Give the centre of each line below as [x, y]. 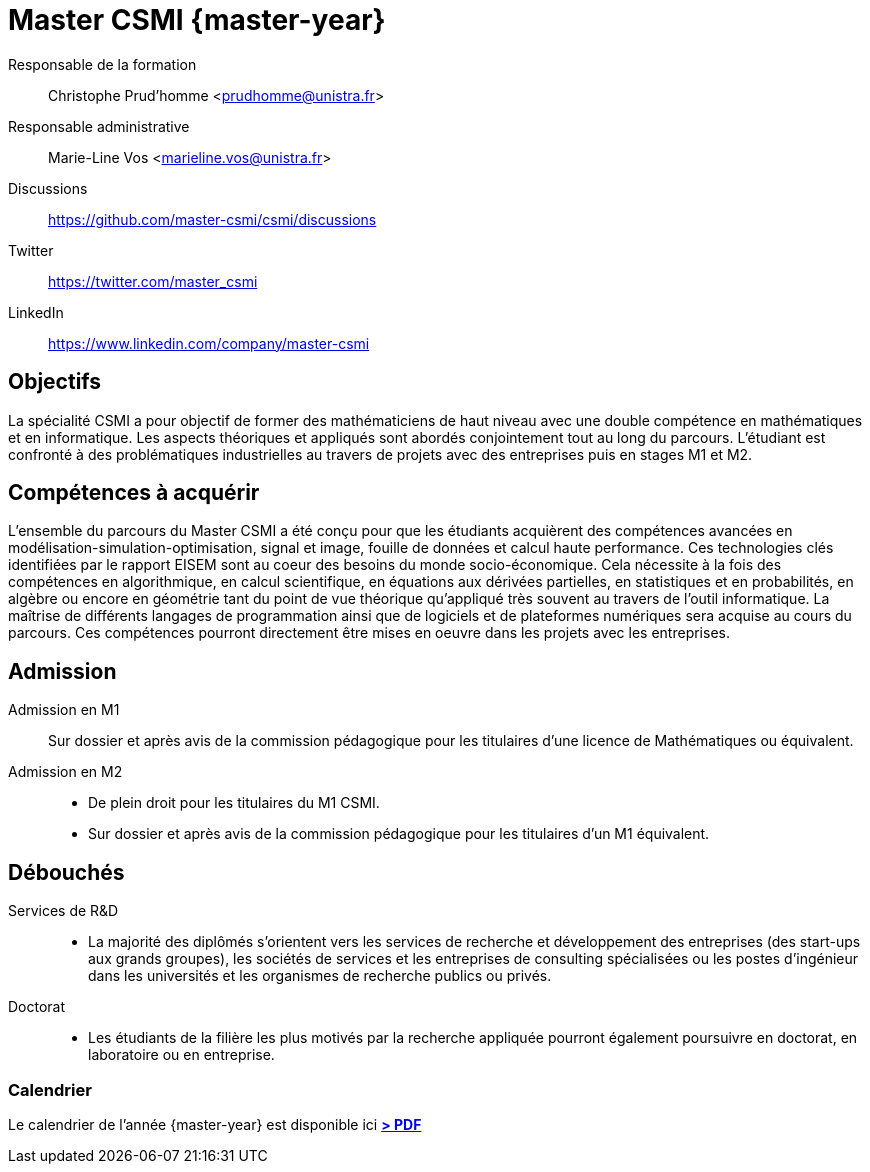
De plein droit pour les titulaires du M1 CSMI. [234, 803]
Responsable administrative [99, 126]
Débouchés [66, 872]
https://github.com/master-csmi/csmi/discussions [212, 219]
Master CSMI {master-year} [197, 20]
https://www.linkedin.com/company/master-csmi [209, 343]
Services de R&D [63, 911]
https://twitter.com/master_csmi [153, 281]
